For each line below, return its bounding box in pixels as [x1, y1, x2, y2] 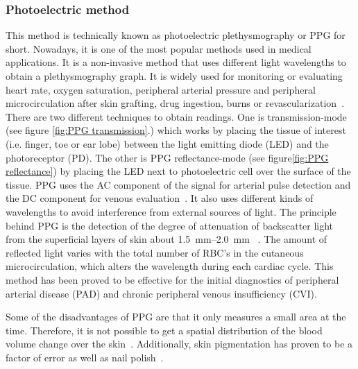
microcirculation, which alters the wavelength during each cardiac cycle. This [6, 259, 334, 273]
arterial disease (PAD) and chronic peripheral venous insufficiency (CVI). [6, 286, 317, 300]
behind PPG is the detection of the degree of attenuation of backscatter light [6, 218, 334, 232]
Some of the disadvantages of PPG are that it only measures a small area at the [6, 309, 346, 324]
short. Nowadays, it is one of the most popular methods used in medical [6, 41, 312, 55]
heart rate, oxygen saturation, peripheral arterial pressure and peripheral [6, 82, 316, 96]
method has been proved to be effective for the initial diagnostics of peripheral [6, 272, 339, 286]
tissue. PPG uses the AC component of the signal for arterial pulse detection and [6, 177, 351, 191]
